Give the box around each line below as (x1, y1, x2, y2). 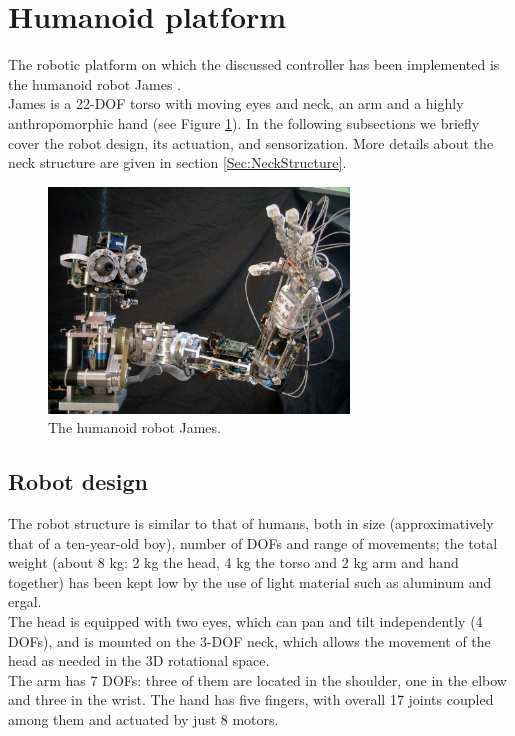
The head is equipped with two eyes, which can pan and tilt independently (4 (8, 610, 483, 631)
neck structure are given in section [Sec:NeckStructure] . (8, 152, 347, 173)
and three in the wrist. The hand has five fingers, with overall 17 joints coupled (8, 689, 494, 710)
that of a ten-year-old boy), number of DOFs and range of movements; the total (8, 532, 498, 553)
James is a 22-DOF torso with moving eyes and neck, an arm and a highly (8, 93, 464, 114)
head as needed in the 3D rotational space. (8, 650, 270, 671)
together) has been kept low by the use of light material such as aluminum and (8, 571, 492, 592)
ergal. (8, 591, 42, 612)
